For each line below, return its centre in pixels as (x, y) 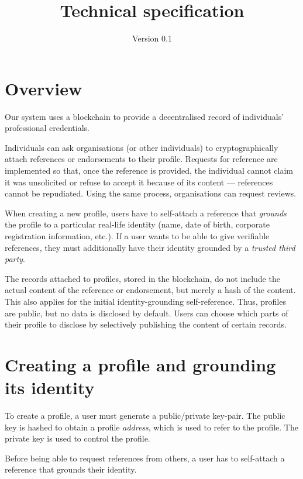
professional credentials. (47, 128)
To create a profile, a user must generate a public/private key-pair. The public (145, 416)
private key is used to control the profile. (78, 438)
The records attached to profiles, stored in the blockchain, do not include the (142, 278)
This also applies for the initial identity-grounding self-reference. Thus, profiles (145, 301)
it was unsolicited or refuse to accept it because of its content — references (139, 182)
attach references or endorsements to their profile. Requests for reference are (141, 159)
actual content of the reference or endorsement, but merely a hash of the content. (150, 290)
